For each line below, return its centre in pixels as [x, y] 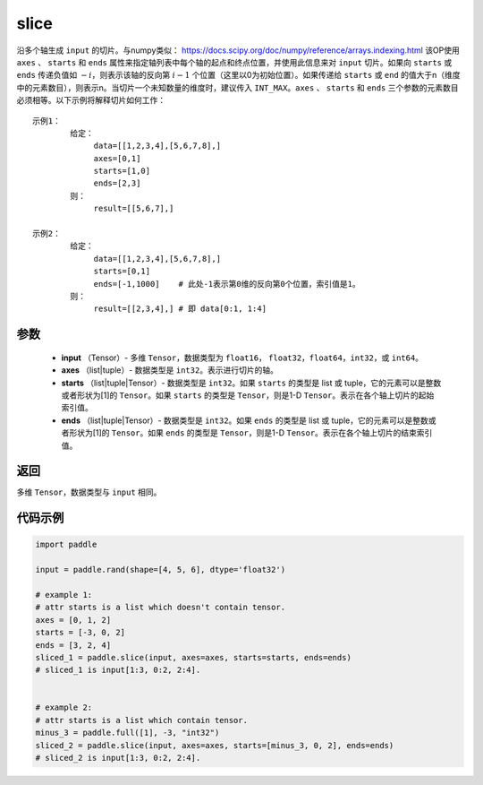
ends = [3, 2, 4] [73, 645]
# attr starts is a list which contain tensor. [141, 720]
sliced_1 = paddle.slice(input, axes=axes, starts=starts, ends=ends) [194, 657]
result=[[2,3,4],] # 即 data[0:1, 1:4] [180, 309]
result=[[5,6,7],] [134, 209]
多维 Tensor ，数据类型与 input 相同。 [89, 492]
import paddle [66, 545]
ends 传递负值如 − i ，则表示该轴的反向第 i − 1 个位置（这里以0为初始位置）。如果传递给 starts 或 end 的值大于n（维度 [238, 75]
